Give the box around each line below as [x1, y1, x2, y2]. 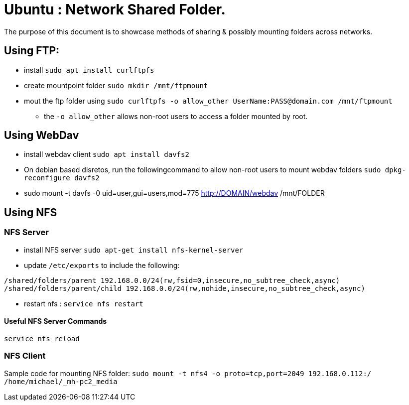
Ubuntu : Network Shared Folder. [4, 1, 226, 18]
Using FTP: [4, 44, 60, 57]
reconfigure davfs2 [24, 174, 100, 182]
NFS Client [4, 351, 46, 361]
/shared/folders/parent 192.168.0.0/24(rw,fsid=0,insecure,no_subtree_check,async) [4, 276, 340, 284]
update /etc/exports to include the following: [24, 261, 180, 270]
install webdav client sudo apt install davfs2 [24, 150, 189, 159]
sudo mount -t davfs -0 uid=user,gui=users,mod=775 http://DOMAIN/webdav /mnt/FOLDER [24, 189, 325, 198]
